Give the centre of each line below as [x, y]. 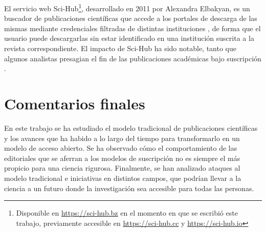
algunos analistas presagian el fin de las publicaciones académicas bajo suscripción [133, 58]
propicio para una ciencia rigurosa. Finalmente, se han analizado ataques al [122, 168]
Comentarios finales [75, 103]
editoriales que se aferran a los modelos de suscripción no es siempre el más [122, 158]
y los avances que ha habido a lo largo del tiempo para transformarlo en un [122, 138]
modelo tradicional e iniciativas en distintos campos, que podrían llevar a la [123, 178]
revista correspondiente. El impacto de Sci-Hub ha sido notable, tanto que [120, 48]
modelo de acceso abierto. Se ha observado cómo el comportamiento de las [121, 148]
